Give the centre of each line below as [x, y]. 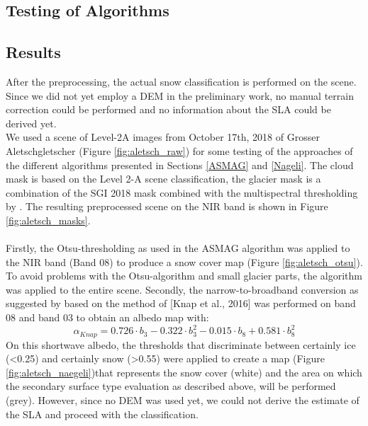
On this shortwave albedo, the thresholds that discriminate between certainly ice [181, 344]
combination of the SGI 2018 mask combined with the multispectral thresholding [182, 192]
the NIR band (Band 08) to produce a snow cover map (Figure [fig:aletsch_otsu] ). [184, 261]
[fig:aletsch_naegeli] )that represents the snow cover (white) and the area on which [184, 372]
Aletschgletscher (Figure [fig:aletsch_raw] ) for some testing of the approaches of [179, 150]
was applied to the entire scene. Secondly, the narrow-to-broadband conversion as [182, 289]
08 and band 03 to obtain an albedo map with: [107, 317]
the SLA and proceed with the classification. [102, 414]
